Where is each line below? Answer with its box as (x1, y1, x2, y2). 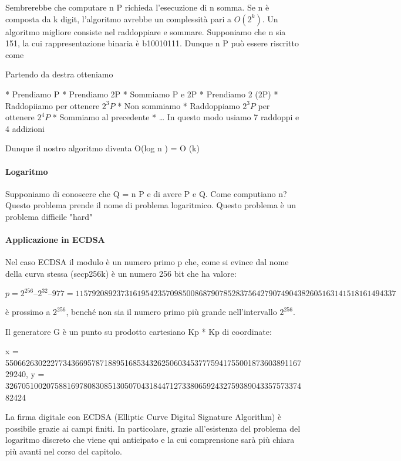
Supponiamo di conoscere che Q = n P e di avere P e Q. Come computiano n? (5, 187, 287, 199)
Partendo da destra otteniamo (5, 68, 113, 80)
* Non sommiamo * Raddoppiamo (117, 99, 240, 111)
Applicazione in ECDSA (5, 233, 105, 246)
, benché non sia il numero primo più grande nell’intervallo (66, 306, 277, 317)
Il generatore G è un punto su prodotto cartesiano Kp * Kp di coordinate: (5, 325, 272, 337)
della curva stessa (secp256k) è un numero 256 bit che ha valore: (5, 267, 237, 279)
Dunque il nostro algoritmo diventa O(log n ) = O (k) (5, 142, 200, 154)
